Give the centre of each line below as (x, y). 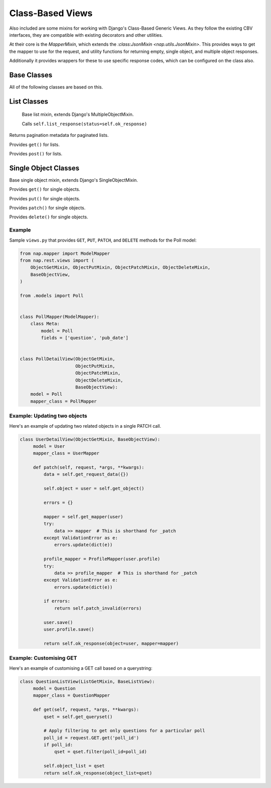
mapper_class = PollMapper (64, 401)
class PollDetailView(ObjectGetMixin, (67, 359)
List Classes (29, 101)
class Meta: (45, 324)
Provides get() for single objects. (45, 189)
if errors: (57, 601)
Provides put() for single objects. (45, 198)
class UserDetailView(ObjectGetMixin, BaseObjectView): (90, 439)
